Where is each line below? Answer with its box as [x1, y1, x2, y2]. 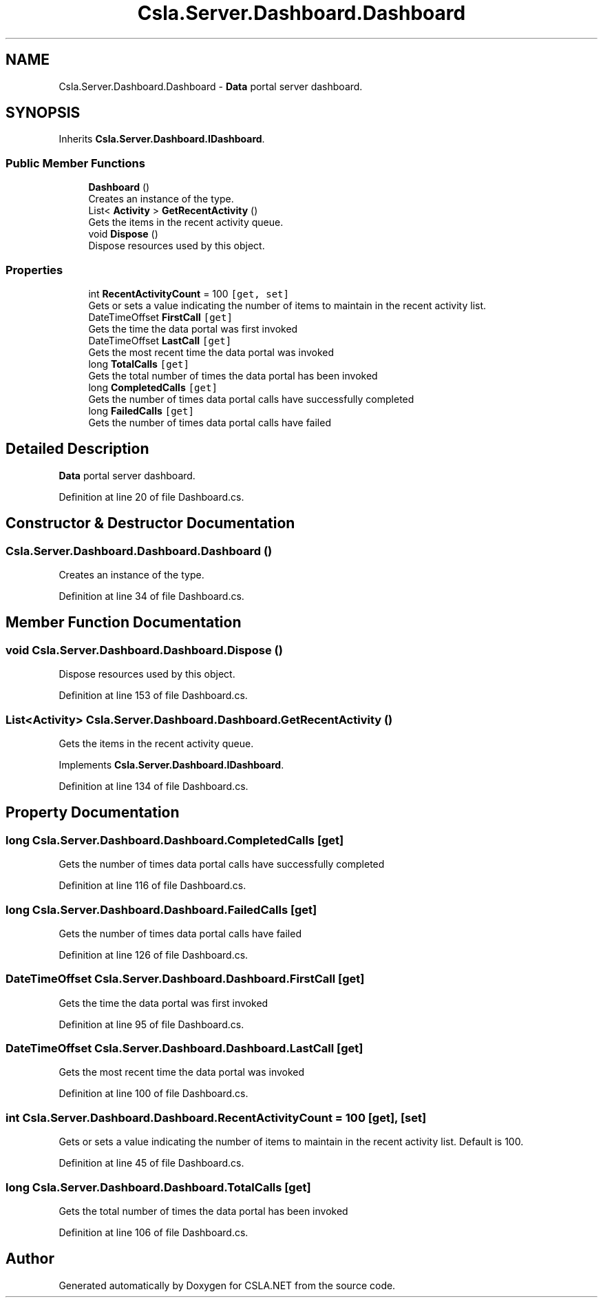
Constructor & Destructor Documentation [6, 514, 295, 532]
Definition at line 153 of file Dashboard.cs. [59, 689, 248, 702]
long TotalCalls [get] [88, 357, 189, 370]
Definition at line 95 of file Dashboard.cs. [59, 1018, 244, 1030]
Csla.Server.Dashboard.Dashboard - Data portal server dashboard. [59, 80, 363, 92]
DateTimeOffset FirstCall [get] [88, 311, 233, 323]
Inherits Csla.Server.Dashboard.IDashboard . [59, 133, 265, 145]
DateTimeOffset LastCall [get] [88, 334, 232, 346]
